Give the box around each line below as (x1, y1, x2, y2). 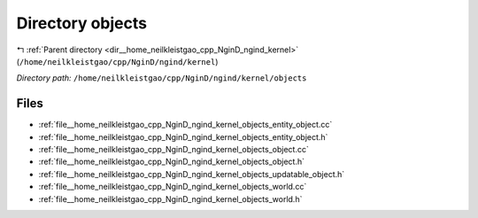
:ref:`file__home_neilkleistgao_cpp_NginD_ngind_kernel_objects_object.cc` (38, 144, 309, 155)
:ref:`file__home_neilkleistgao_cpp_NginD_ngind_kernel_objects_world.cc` (38, 182, 307, 192)
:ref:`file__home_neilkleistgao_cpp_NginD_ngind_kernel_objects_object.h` (38, 156, 305, 167)
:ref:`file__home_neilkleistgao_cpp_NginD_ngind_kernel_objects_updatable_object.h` (38, 168, 345, 179)
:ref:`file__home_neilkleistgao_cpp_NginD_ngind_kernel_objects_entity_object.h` (38, 131, 328, 142)
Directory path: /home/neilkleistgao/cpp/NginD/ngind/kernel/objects (16, 73, 307, 83)
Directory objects (16, 13, 148, 33)
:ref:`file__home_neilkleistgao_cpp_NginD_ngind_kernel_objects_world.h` (38, 193, 303, 204)
